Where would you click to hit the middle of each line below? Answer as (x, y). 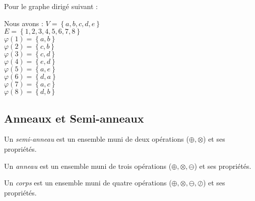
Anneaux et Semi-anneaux (74, 118)
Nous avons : (24, 23)
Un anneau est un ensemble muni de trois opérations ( (88, 166)
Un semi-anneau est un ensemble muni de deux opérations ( (97, 139)
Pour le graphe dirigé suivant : (51, 6)
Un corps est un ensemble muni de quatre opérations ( (88, 183)
